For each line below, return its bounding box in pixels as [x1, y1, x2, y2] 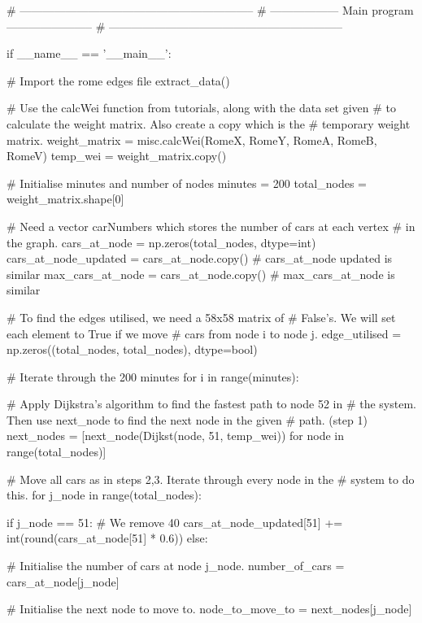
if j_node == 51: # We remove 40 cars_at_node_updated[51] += [7, 513, 343, 530]
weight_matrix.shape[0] [7, 190, 124, 207]
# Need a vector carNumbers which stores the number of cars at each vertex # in [7, 217, 415, 234]
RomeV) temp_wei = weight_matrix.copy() [7, 147, 227, 164]
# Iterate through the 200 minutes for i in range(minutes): [7, 368, 299, 385]
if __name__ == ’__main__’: [7, 45, 172, 62]
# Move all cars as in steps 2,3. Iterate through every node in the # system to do [7, 470, 415, 487]
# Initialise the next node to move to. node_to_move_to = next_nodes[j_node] [7, 600, 412, 617]
